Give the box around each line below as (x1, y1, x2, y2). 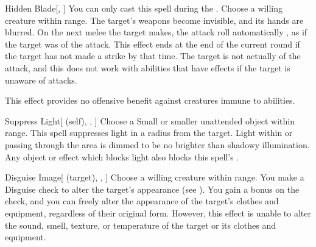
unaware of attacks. (5, 73, 77, 86)
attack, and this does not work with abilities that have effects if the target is (5, 61, 290, 74)
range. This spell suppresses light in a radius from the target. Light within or (5, 126, 293, 139)
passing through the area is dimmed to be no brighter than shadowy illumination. (5, 138, 310, 151)
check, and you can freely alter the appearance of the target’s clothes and (5, 195, 279, 207)
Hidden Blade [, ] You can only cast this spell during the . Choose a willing (5, 2, 283, 14)
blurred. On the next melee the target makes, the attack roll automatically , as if (5, 26, 307, 38)
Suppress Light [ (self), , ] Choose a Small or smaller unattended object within (5, 114, 295, 127)
